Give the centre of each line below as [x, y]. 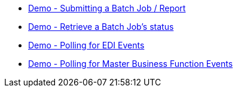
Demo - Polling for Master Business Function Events [131, 64]
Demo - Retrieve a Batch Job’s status [101, 27]
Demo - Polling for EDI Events [86, 45]
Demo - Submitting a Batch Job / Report [107, 8]
